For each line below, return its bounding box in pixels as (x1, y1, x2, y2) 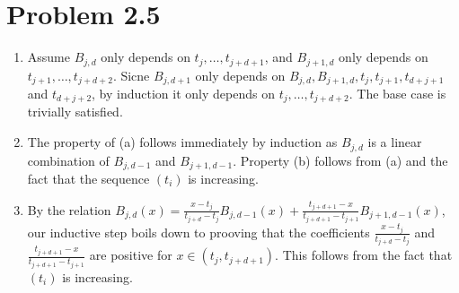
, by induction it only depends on (92, 84, 275, 103)
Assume (27, 47, 70, 66)
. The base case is (349, 84, 446, 103)
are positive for (89, 246, 172, 264)
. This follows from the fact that (275, 246, 453, 264)
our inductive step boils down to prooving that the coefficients (27, 222, 370, 241)
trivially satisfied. (27, 102, 123, 121)
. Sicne (112, 65, 150, 84)
